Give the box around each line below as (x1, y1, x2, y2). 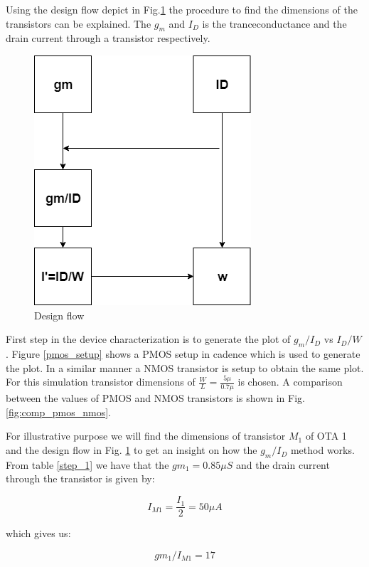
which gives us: (6, 526, 71, 541)
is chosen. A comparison (237, 374, 343, 389)
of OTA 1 (305, 428, 347, 443)
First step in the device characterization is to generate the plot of (6, 332, 291, 346)
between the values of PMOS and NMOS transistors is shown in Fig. (6, 391, 305, 406)
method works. (290, 443, 355, 457)
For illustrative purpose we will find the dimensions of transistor (6, 428, 286, 443)
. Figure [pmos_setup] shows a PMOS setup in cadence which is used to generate (6, 346, 360, 361)
